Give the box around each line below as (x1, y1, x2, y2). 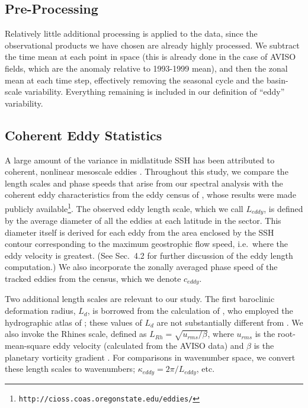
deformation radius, (5, 304, 76, 317)
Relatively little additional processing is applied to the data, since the (5, 27, 258, 40)
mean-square (5, 339, 50, 352)
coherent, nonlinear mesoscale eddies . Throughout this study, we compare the (5, 165, 288, 178)
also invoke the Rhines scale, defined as (5, 327, 147, 340)
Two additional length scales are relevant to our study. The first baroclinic (5, 293, 275, 305)
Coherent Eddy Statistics (5, 126, 162, 144)
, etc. (196, 362, 215, 375)
